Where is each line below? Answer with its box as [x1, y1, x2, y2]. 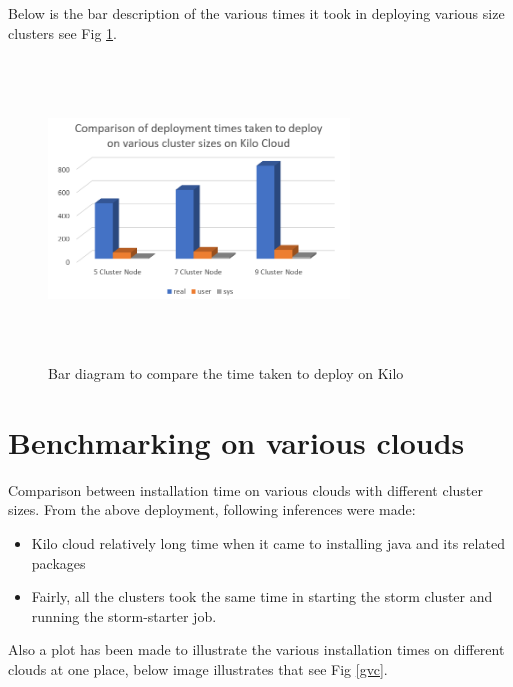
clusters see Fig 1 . [8, 22, 117, 43]
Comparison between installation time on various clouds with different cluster [8, 479, 483, 500]
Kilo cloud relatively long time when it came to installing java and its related [31, 533, 505, 554]
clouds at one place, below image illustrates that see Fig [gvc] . [8, 659, 388, 680]
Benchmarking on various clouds [8, 421, 465, 462]
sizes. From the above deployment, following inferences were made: [8, 499, 416, 520]
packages [31, 552, 86, 573]
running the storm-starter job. [31, 605, 217, 626]
